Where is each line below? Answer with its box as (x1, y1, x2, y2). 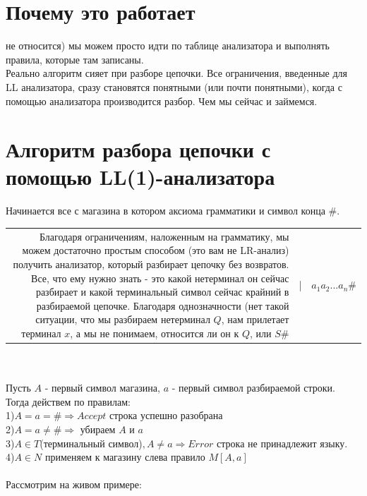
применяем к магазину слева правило (44, 449, 205, 464)
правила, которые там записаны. (6, 52, 144, 66)
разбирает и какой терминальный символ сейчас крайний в (35, 284, 289, 299)
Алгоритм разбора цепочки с (6, 135, 271, 164)
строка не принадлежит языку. (217, 435, 348, 450)
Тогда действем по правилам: (6, 394, 131, 409)
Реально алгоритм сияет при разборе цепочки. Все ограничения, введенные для (6, 66, 348, 80)
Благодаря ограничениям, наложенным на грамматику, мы (40, 229, 289, 243)
